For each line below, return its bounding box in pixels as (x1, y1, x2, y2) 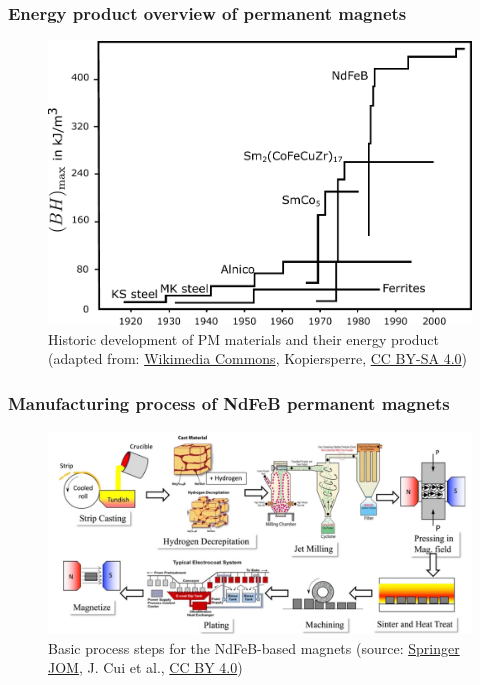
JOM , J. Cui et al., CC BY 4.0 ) (48, 657, 243, 678)
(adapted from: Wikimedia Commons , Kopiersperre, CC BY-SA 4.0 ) (48, 348, 467, 369)
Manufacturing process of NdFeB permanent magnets (8, 390, 450, 415)
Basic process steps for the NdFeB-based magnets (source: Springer (48, 637, 460, 658)
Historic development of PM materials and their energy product (48, 328, 440, 349)
